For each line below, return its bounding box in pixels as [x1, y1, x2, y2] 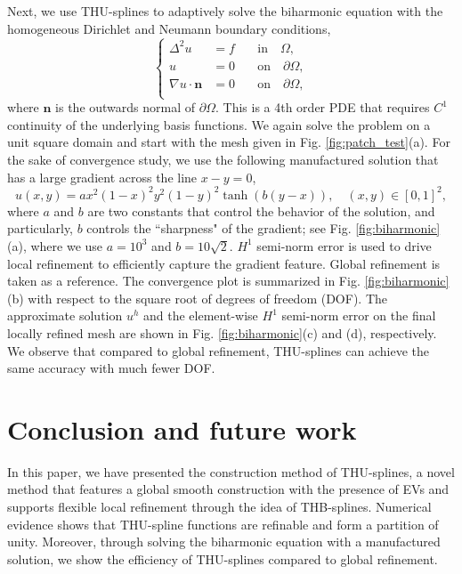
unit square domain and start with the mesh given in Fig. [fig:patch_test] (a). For [7, 133, 450, 151]
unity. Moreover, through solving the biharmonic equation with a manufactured [7, 532, 441, 551]
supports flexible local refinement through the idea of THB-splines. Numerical [7, 497, 432, 516]
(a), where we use [7, 236, 103, 255]
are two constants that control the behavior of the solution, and [87, 201, 435, 220]
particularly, [7, 219, 74, 238]
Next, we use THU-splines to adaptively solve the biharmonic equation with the [7, 2, 443, 20]
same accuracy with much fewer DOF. [7, 359, 215, 377]
